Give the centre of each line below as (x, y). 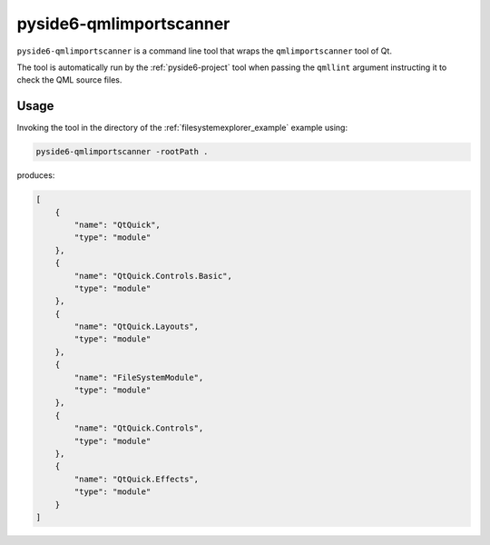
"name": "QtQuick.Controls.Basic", (153, 276)
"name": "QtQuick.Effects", (137, 479)
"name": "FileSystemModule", (139, 377)
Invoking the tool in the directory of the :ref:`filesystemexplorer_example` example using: (182, 128)
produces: (36, 175)
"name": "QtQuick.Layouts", (137, 327)
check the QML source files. (69, 80)
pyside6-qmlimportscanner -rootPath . (122, 152)
